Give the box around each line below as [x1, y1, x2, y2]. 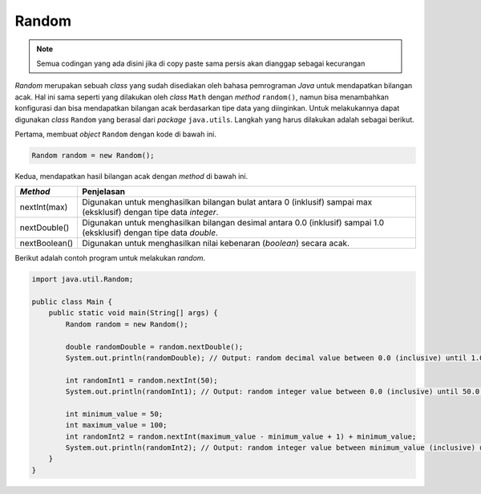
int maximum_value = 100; [65, 421, 168, 430]
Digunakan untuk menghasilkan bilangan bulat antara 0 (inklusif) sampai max [82, 196, 373, 208]
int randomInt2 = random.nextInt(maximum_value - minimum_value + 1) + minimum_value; [65, 431, 417, 441]
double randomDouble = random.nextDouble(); [65, 342, 244, 351]
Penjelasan [82, 186, 126, 197]
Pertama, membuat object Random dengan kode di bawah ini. [14, 129, 216, 139]
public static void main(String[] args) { [48, 309, 218, 318]
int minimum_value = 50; [65, 409, 164, 419]
